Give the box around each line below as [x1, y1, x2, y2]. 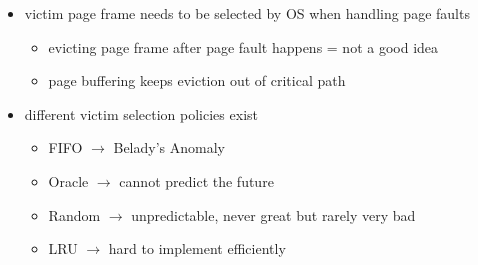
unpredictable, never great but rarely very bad [131, 204, 416, 225]
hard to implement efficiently [108, 238, 286, 259]
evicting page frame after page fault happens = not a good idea [48, 36, 439, 57]
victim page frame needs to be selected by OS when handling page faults [24, 3, 470, 23]
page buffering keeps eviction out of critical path [48, 70, 346, 91]
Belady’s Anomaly [113, 137, 225, 158]
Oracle [48, 170, 89, 191]
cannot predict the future [119, 170, 274, 191]
